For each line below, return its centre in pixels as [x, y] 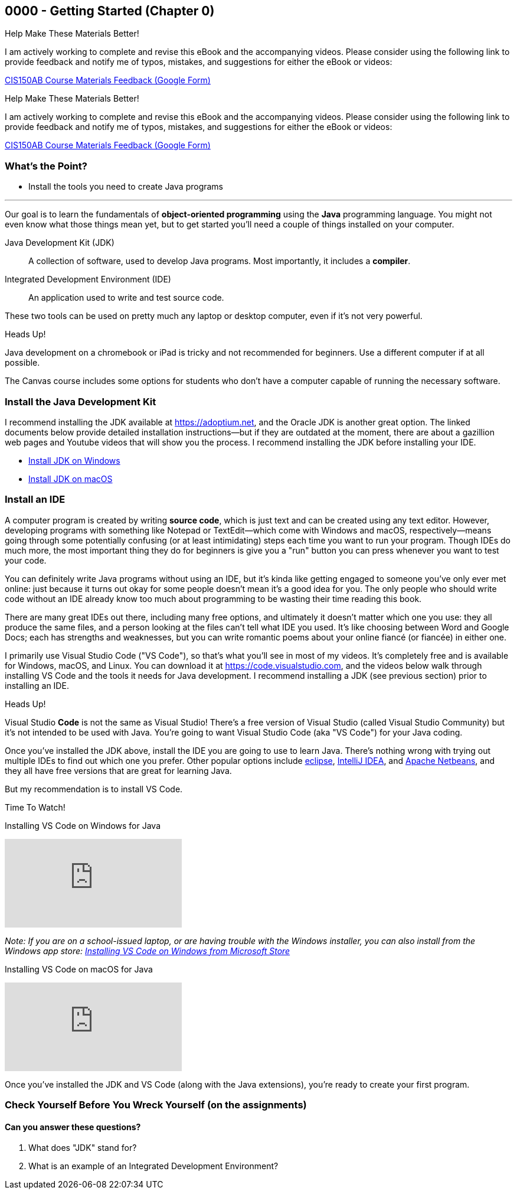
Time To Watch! [35, 807]
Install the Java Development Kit [81, 401]
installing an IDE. [37, 685]
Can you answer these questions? [73, 1127]
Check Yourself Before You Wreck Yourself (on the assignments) [156, 1105]
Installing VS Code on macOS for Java [79, 969]
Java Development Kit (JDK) [60, 243]
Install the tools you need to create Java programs [126, 187]
